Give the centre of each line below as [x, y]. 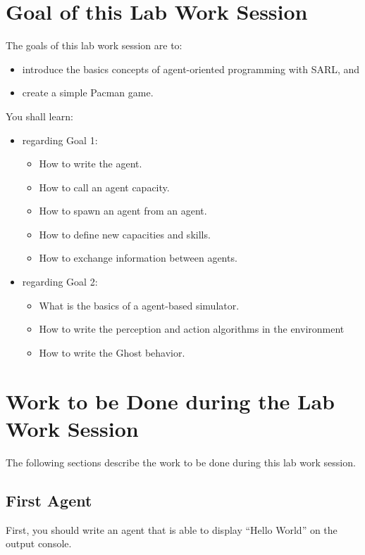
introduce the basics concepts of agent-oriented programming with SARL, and [191, 69]
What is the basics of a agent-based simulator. [139, 305]
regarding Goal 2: [60, 282]
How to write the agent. [91, 164]
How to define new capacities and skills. [125, 234]
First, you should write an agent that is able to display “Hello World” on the [172, 529]
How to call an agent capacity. [104, 187]
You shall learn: [39, 116]
